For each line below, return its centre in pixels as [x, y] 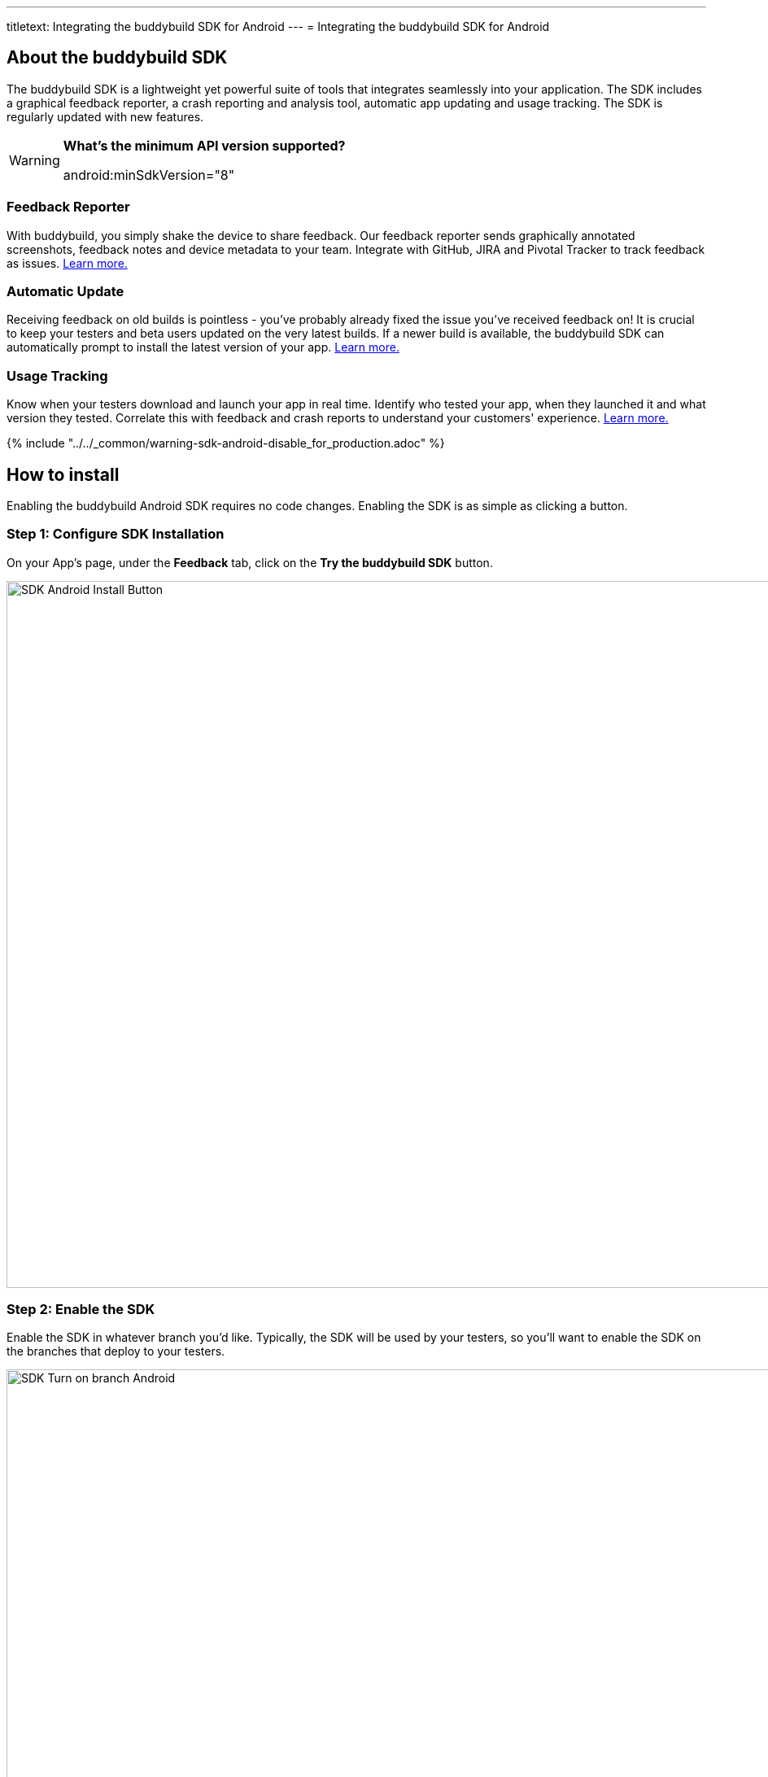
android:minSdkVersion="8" [149, 175]
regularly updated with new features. [105, 116]
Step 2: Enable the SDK [81, 1310]
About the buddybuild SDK [117, 58]
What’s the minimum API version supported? [204, 145]
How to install [63, 474]
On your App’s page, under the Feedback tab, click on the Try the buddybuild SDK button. [250, 562]
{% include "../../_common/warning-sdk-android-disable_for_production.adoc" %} [226, 443]
